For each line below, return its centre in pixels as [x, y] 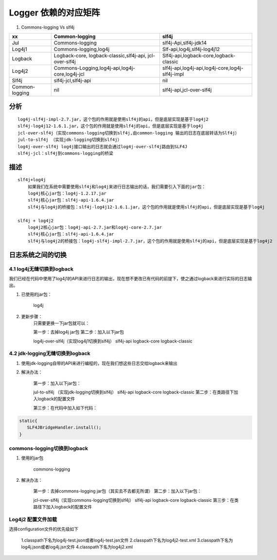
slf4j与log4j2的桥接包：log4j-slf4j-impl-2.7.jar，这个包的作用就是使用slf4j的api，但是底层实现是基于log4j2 [150, 241]
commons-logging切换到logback [49, 448]
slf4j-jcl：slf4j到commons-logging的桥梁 [66, 153]
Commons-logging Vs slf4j [48, 27]
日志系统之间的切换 [38, 255]
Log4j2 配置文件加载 [33, 520]
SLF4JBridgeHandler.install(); [64, 428]
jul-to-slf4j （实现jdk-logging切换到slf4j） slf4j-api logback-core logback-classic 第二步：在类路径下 [134, 392]
